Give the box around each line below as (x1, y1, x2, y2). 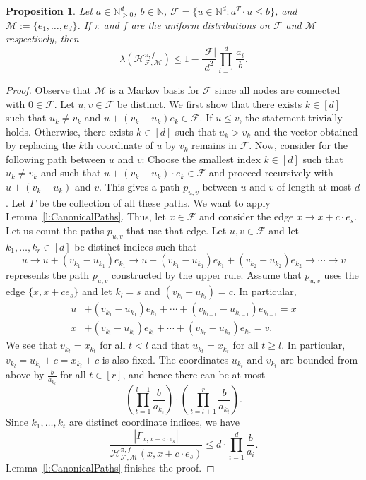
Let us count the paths (6, 223, 105, 238)
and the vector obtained (254, 124, 358, 138)
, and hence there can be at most (122, 367, 266, 382)
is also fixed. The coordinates (102, 352, 229, 367)
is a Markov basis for (109, 82, 200, 97)
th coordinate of (83, 138, 153, 152)
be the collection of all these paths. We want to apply (38, 195, 271, 210)
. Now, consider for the (249, 138, 348, 152)
